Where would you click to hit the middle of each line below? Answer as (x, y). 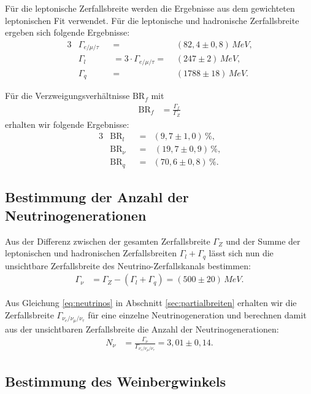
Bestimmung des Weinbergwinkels (116, 381)
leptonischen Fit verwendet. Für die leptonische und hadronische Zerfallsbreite (152, 20)
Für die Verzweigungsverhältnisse (67, 96)
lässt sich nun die (241, 253)
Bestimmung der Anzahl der (97, 197)
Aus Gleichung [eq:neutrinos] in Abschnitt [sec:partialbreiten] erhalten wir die (151, 303)
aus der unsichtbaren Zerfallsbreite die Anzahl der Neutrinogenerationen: (142, 329)
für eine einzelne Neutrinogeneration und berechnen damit (197, 314)
